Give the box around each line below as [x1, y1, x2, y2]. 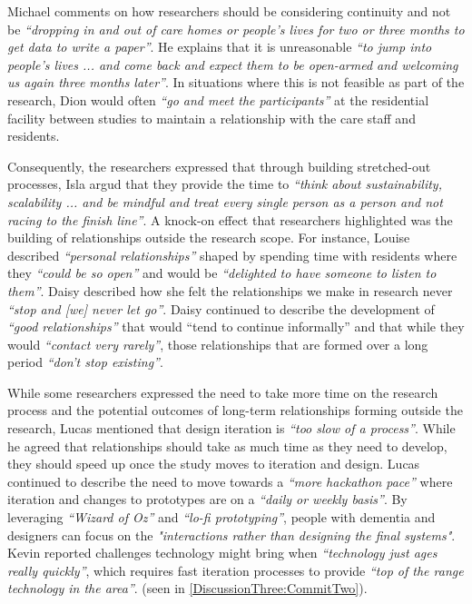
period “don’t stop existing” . [7, 352, 163, 371]
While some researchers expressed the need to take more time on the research [7, 382, 438, 401]
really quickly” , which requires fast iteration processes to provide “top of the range [7, 560, 464, 579]
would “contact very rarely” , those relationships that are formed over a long [7, 334, 428, 353]
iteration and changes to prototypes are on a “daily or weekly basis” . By [7, 490, 408, 509]
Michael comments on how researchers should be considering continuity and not [7, 2, 451, 20]
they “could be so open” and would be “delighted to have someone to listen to [7, 263, 437, 282]
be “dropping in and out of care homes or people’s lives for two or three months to [7, 19, 465, 38]
